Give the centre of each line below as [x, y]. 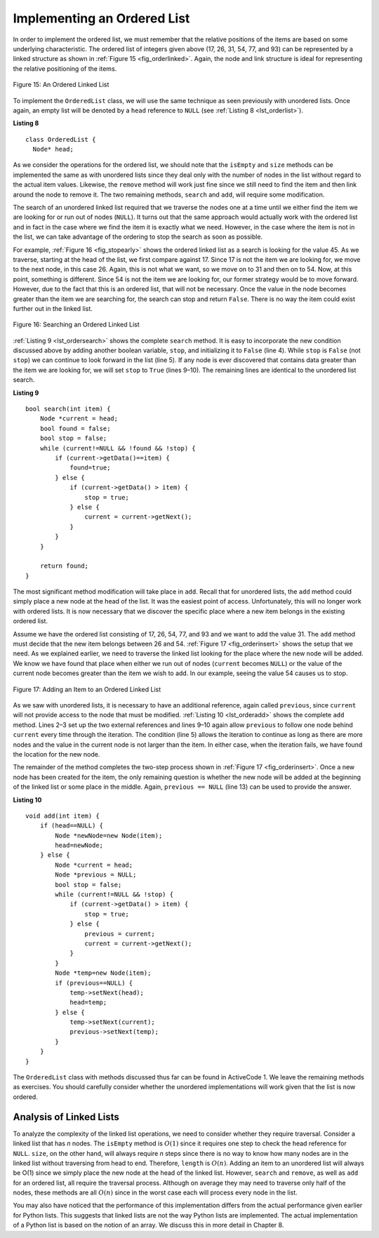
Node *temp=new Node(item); [103, 973]
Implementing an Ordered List [101, 18]
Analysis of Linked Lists [66, 1117]
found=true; [90, 468]
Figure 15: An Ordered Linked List [61, 85]
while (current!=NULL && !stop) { [114, 894]
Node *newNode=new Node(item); [109, 836]
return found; [64, 566]
